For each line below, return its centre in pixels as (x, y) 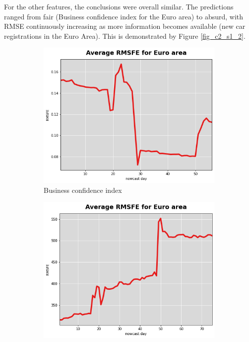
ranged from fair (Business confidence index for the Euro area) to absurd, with (124, 16)
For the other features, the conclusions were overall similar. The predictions (119, 6)
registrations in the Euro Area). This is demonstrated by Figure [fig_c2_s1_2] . (125, 36)
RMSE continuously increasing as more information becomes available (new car (125, 26)
